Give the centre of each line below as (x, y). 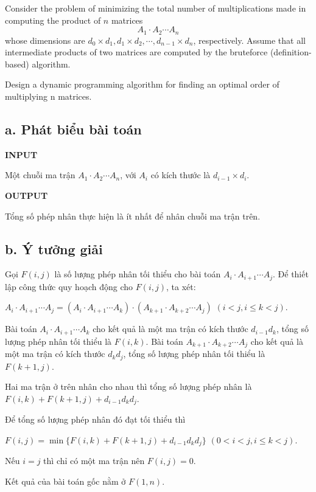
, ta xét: (181, 286)
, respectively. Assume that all (249, 40)
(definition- (291, 52)
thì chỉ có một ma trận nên (94, 461)
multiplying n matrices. (48, 96)
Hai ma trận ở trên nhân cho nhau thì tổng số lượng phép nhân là (128, 386)
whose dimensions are (45, 40)
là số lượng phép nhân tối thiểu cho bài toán (138, 274)
